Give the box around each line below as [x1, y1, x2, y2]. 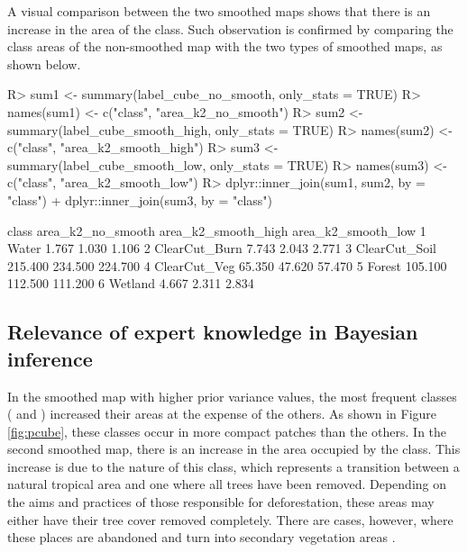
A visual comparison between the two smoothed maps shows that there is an [7, 2, 431, 20]
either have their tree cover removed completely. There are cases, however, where [7, 510, 453, 529]
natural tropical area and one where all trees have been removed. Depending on [7, 475, 447, 493]
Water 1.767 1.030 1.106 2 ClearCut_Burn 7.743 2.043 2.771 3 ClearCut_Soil [7, 239, 436, 258]
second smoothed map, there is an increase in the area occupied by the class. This [7, 439, 461, 458]
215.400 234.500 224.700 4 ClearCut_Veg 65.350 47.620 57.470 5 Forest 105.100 [7, 256, 447, 275]
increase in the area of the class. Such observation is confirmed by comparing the [7, 19, 453, 38]
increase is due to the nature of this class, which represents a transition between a [7, 457, 460, 475]
